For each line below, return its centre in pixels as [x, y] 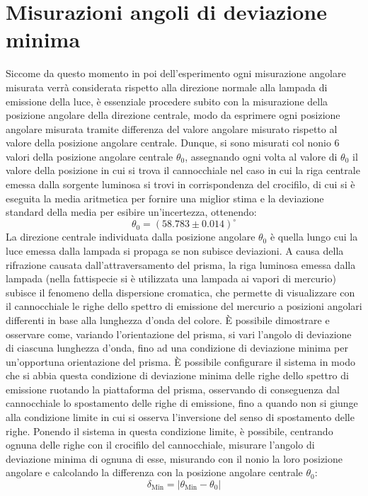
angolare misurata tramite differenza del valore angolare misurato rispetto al [172, 128]
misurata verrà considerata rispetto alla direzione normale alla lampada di [167, 87]
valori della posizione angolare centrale [90, 156]
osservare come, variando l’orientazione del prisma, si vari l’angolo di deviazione [179, 334]
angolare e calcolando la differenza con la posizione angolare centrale [154, 472]
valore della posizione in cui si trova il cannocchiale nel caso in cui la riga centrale [183, 170]
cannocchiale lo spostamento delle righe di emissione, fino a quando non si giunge [182, 403]
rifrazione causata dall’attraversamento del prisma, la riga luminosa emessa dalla [181, 264]
